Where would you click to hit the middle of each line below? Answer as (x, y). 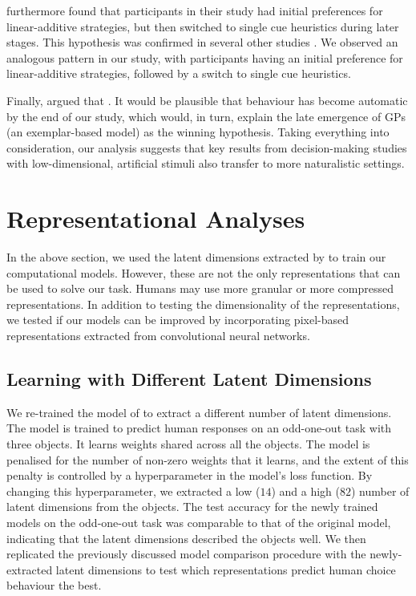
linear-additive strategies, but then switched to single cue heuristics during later (203, 26)
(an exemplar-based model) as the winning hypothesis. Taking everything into (198, 132)
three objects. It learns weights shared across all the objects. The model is (188, 444)
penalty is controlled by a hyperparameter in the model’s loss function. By (190, 475)
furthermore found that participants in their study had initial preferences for (195, 10)
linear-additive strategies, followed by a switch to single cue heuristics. (179, 73)
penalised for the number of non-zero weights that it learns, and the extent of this (208, 459)
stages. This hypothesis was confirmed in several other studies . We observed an (202, 42)
